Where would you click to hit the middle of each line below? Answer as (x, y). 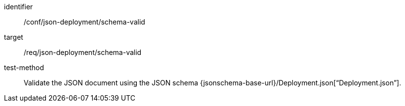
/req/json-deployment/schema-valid (83, 52)
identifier (19, 7)
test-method (24, 67)
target (14, 37)
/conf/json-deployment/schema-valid (84, 22)
